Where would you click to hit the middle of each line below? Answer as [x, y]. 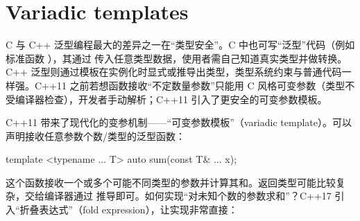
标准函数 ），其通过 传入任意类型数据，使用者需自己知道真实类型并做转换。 [177, 58]
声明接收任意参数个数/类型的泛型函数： [95, 135]
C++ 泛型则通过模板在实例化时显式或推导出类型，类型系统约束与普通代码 [174, 72]
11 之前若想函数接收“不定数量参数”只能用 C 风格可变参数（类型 [201, 85]
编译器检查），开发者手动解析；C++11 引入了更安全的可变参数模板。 [171, 99]
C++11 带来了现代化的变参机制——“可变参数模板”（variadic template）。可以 [179, 122]
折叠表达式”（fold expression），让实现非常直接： [129, 210]
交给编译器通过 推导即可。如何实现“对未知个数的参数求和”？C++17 [178, 196]
